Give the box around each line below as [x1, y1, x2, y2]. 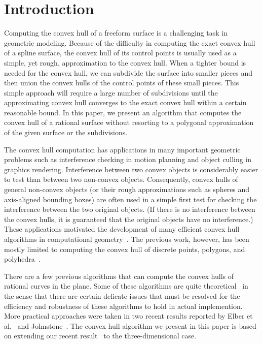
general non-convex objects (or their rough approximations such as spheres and [4, 184, 250, 195]
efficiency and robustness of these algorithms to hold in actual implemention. [4, 300, 243, 311]
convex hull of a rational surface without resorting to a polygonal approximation [4, 117, 254, 128]
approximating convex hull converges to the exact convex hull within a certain [4, 97, 247, 108]
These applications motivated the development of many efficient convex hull [4, 224, 240, 234]
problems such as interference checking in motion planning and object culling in [4, 154, 252, 165]
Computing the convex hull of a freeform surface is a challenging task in [4, 27, 228, 38]
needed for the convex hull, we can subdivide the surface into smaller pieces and [4, 67, 253, 78]
